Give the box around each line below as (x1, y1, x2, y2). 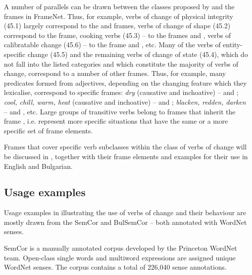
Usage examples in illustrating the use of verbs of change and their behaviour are (4, 207, 246, 218)
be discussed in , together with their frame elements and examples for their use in (4, 151, 248, 161)
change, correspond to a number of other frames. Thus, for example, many (4, 68, 226, 78)
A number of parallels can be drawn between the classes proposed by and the (4, 1, 235, 11)
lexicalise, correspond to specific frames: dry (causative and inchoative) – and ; (4, 87, 239, 97)
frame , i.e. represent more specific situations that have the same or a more (4, 116, 228, 126)
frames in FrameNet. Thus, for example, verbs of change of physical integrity (4, 11, 233, 21)
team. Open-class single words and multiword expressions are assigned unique (4, 252, 236, 262)
